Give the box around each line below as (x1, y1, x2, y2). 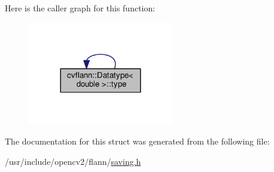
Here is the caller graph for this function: (5, 2, 156, 14)
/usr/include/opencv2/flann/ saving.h (5, 155, 141, 167)
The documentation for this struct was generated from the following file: (5, 135, 270, 148)
